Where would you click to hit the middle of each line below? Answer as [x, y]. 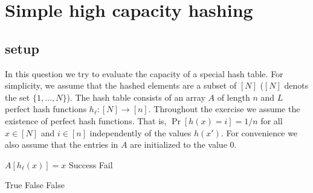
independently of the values [140, 132]
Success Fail [91, 164]
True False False [35, 185]
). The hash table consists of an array [136, 97]
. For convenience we [259, 132]
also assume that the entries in [62, 144]
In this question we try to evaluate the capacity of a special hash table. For [144, 73]
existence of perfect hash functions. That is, [86, 120]
